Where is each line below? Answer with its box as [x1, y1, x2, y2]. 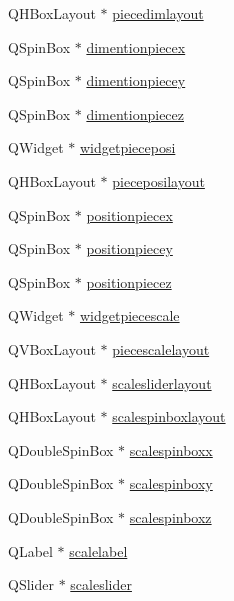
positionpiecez [86, 271, 172, 292]
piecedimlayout [112, 3, 204, 23]
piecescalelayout [112, 338, 210, 359]
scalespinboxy [129, 473, 213, 494]
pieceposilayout [112, 170, 205, 191]
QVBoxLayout [8, 338, 96, 359]
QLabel [8, 540, 53, 561]
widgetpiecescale [79, 305, 180, 326]
